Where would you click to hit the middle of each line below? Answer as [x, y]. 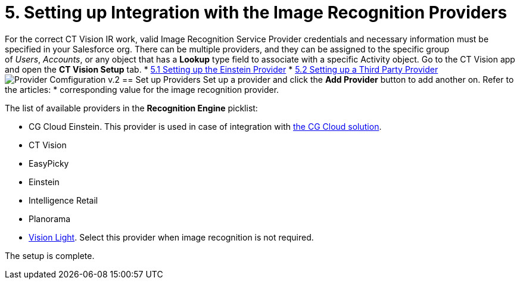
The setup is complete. [50, 255]
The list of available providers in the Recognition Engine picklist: [131, 108]
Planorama [50, 219]
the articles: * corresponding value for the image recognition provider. [142, 89]
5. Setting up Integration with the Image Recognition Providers [256, 13]
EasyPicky [49, 163]
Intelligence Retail [63, 200]
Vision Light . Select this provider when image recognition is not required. [171, 237]
